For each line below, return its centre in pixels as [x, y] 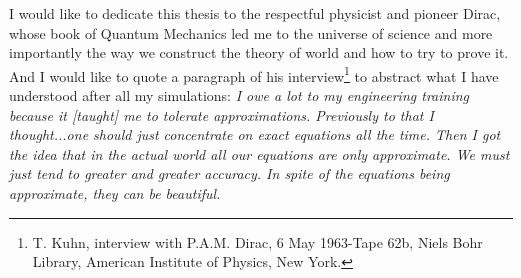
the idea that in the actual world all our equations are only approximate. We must [259, 153]
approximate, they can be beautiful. [115, 193]
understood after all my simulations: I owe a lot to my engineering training [239, 95]
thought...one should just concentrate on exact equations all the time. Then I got [255, 134]
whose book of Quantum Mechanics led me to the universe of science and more [251, 32]
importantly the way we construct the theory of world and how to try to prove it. [259, 52]
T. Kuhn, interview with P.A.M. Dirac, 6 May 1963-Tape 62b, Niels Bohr [257, 241]
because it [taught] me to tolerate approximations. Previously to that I [221, 114]
